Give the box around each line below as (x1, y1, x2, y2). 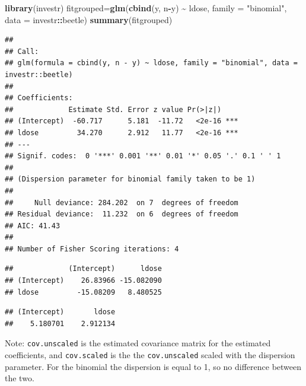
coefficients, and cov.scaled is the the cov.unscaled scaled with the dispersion (5, 349, 295, 361)
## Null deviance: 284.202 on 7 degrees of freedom (5, 198, 238, 207)
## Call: (5, 47, 39, 56)
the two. (5, 372, 34, 384)
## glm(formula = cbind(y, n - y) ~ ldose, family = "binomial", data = (5, 59, 298, 68)
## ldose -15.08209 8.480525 (5, 288, 162, 296)
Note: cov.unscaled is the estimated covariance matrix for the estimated (5, 337, 271, 349)
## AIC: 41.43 (5, 221, 60, 230)
